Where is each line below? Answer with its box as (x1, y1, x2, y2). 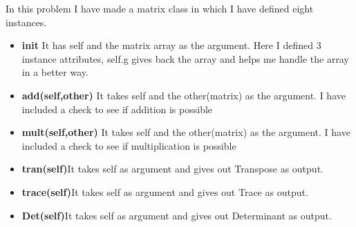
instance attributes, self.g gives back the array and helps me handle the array (21, 51, 349, 66)
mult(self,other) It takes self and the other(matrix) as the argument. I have (21, 125, 350, 139)
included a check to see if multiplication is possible (21, 138, 236, 152)
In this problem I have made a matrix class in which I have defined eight (6, 1, 314, 15)
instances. (6, 14, 47, 29)
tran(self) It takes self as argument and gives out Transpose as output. (21, 161, 324, 176)
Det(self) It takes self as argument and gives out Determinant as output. (21, 208, 332, 222)
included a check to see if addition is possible (21, 101, 213, 116)
